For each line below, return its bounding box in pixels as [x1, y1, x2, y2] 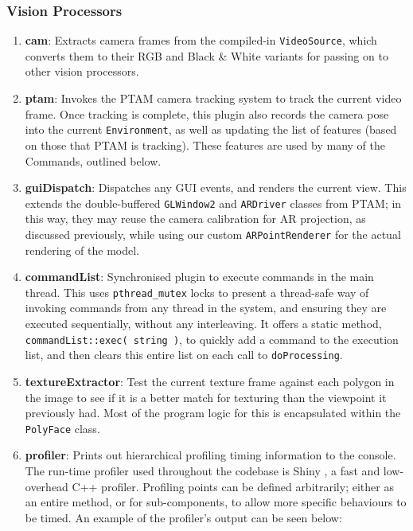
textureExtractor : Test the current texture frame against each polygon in [25, 373, 395, 389]
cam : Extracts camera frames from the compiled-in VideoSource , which [25, 32, 377, 49]
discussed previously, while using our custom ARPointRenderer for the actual [25, 225, 401, 242]
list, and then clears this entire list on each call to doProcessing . [25, 346, 343, 363]
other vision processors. [25, 63, 139, 80]
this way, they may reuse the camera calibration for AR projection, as [25, 210, 366, 227]
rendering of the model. [25, 241, 140, 258]
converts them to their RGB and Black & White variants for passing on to [25, 47, 388, 64]
